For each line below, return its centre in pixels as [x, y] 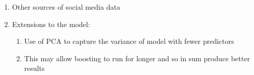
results [34, 68]
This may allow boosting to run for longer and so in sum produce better [137, 58]
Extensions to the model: [51, 24]
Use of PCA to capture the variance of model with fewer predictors [129, 41]
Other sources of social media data [66, 7]
